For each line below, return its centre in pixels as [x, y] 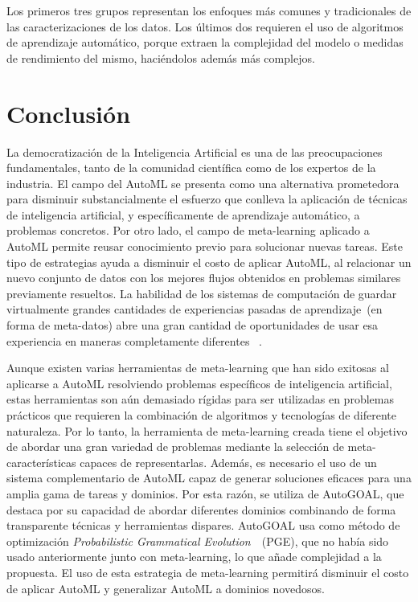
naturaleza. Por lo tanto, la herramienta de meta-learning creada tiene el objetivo [207, 430]
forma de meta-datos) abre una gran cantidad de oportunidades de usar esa [193, 325]
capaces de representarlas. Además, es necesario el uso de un [228, 462]
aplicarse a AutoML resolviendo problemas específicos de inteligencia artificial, [199, 383]
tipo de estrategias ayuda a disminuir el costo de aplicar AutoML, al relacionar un [209, 262]
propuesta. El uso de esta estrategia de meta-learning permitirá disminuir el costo [208, 572]
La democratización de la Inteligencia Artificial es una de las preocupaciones [195, 152]
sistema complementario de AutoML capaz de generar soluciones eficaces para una [209, 478]
